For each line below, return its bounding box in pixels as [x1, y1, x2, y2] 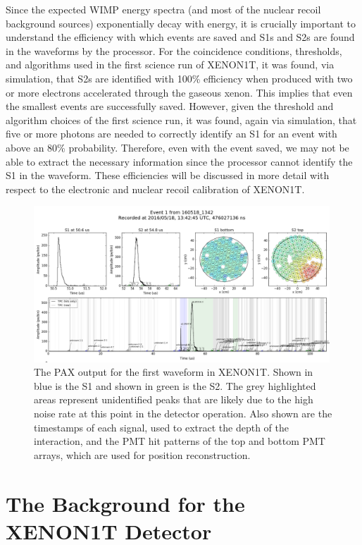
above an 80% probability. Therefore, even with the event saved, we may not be [6, 140, 349, 154]
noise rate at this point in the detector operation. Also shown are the [34, 406, 332, 421]
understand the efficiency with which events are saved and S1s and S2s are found [6, 30, 355, 44]
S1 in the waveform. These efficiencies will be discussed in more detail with [6, 168, 330, 183]
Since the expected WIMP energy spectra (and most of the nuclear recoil [6, 2, 321, 16]
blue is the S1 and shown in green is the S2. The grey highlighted [34, 378, 316, 393]
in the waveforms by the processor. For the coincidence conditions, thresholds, [6, 43, 342, 58]
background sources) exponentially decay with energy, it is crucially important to [6, 16, 356, 30]
